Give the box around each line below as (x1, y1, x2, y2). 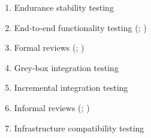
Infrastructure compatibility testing (14, 121, 144, 134)
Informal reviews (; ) (14, 101, 90, 114)
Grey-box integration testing (14, 61, 119, 73)
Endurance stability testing (14, 1, 114, 13)
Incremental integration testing (14, 81, 128, 94)
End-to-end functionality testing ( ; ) (14, 21, 147, 33)
